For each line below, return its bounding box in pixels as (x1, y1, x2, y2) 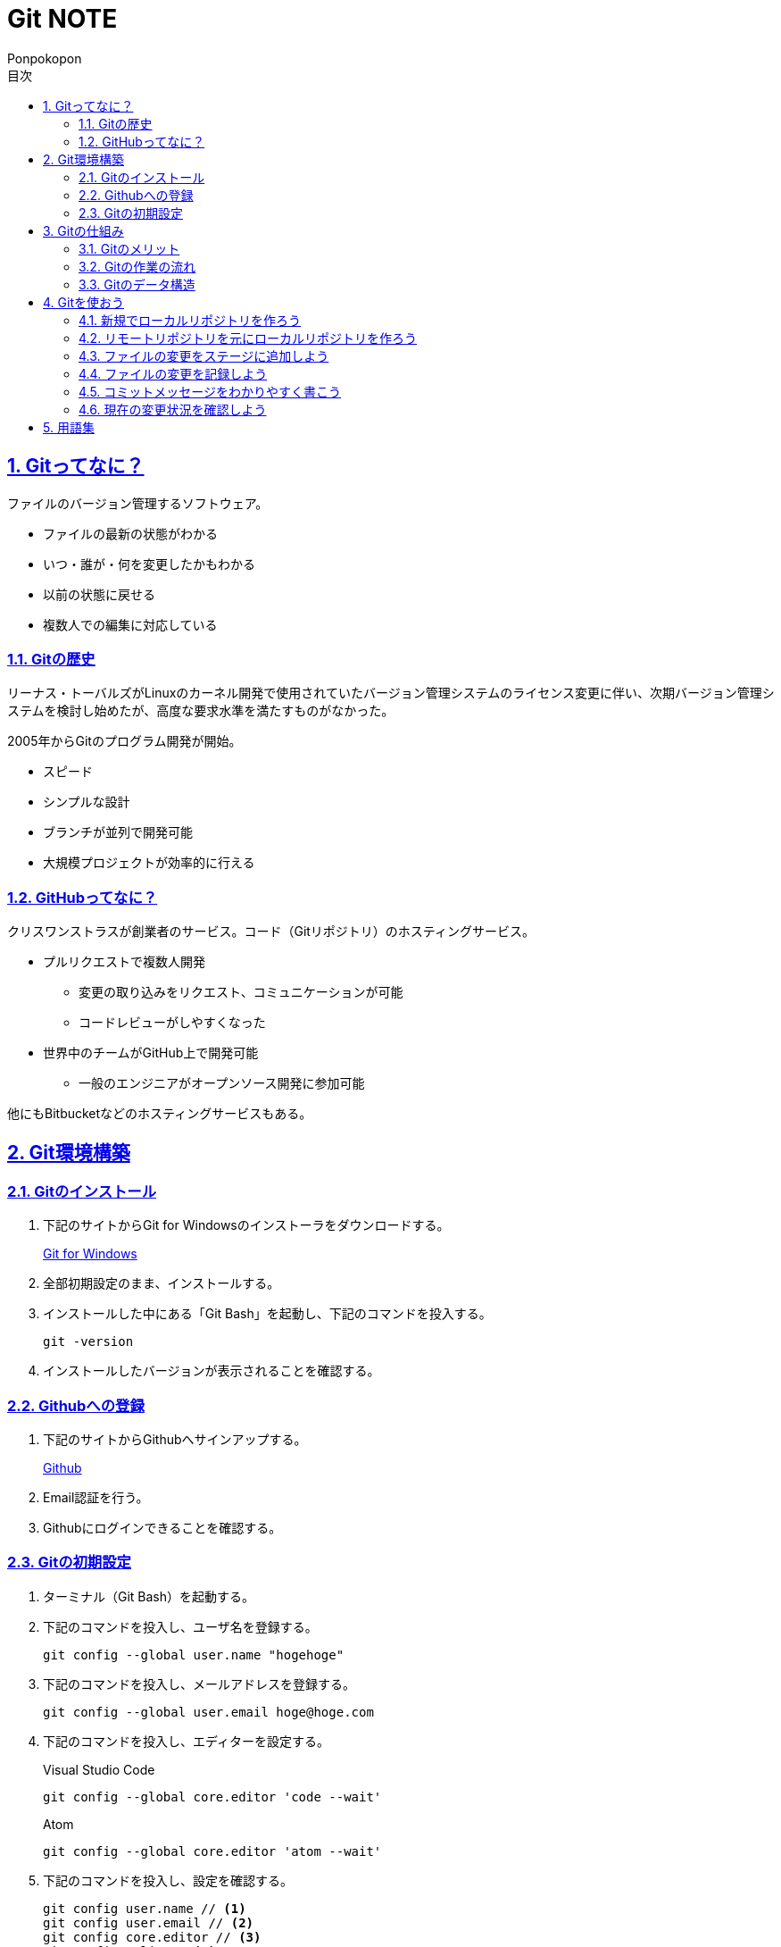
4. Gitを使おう (43, 294, 124, 310)
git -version (43, 1334, 134, 1350)
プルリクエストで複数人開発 (43, 954, 205, 970)
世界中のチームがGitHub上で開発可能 (43, 1045, 259, 1061)
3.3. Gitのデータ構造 (79, 276, 195, 292)
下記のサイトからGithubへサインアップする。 (43, 1432, 307, 1448)
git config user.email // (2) (43, 1915, 254, 1930)
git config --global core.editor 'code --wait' (43, 1789, 382, 1804)
